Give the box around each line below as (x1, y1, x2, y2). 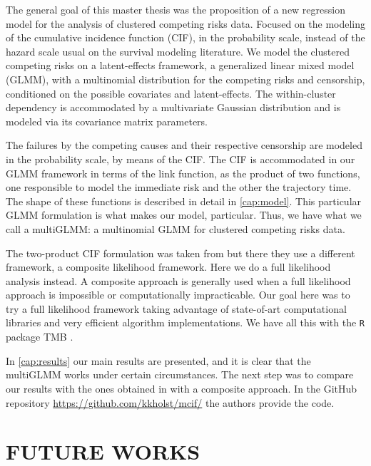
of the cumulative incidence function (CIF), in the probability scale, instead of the (6, 30, 365, 45)
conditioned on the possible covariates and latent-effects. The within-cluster (6, 86, 336, 100)
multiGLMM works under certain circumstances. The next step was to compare (6, 367, 354, 382)
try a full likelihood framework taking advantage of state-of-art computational (6, 301, 347, 316)
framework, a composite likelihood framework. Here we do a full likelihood (6, 259, 331, 274)
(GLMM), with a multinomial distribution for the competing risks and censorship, (6, 71, 365, 86)
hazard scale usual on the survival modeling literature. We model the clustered (6, 43, 350, 58)
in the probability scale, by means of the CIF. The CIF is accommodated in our (6, 151, 355, 166)
